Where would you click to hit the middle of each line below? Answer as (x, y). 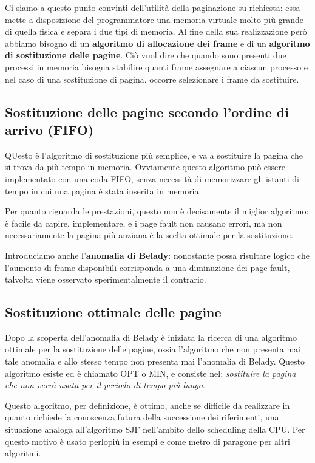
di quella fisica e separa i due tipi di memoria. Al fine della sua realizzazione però (156, 31)
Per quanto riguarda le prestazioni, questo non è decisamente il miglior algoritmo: (157, 211)
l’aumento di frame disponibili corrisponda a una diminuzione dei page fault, (147, 267)
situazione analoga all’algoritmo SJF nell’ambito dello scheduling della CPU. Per (155, 429)
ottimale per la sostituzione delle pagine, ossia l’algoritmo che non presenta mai (153, 349)
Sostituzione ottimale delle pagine (113, 312)
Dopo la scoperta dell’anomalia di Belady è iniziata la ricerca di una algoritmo (151, 337)
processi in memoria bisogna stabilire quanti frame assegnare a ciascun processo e (157, 67)
